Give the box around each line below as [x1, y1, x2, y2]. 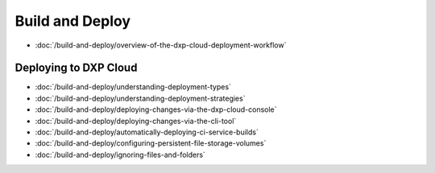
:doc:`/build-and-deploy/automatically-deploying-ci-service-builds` [35, 127, 259, 137]
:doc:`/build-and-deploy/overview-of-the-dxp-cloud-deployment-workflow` [35, 40, 287, 50]
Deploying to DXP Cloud [14, 61, 138, 75]
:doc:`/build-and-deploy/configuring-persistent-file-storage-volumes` [35, 138, 267, 148]
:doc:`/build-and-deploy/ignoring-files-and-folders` [35, 150, 205, 159]
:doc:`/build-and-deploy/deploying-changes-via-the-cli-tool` [35, 116, 237, 126]
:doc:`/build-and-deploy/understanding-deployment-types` [35, 82, 231, 92]
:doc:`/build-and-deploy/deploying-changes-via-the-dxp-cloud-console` [35, 105, 277, 114]
